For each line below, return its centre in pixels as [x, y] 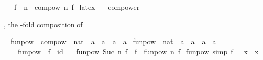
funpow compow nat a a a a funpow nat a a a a [113, 41]
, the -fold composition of [43, 24]
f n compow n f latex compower [77, 7]
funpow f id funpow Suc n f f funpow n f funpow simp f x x [138, 51]
